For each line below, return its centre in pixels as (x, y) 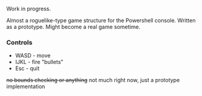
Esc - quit (27, 68)
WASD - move (33, 56)
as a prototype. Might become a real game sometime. (73, 27)
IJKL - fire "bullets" (39, 62)
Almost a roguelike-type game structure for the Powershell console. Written (101, 20)
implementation (26, 86)
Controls (19, 42)
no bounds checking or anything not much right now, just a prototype (93, 80)
